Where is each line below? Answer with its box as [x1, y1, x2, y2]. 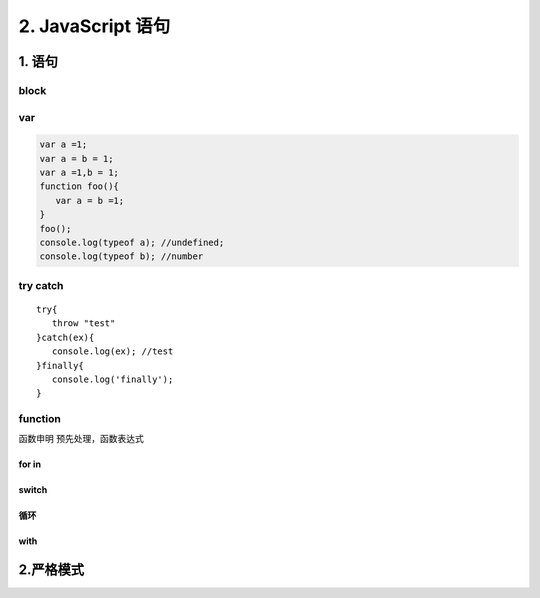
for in [18, 458, 42, 470]
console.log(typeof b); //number [39, 251, 204, 262]
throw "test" [51, 318, 116, 329]
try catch [18, 278, 64, 292]
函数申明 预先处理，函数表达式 [18, 433, 144, 445]
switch [18, 484, 48, 496]
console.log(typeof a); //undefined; [39, 237, 225, 249]
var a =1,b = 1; [39, 167, 120, 179]
